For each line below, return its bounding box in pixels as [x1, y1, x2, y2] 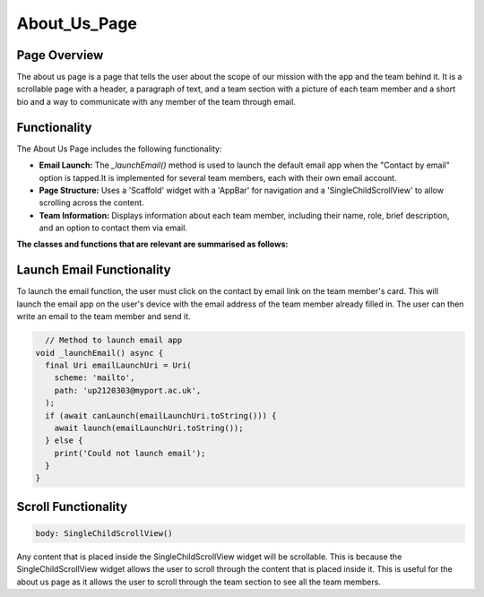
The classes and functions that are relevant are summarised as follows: [16, 238, 289, 250]
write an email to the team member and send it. [16, 311, 192, 322]
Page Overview [16, 48, 104, 63]
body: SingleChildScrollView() [35, 529, 174, 539]
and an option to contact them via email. [39, 222, 188, 233]
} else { [45, 436, 83, 446]
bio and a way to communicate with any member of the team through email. [16, 96, 296, 107]
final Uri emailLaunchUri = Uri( [45, 359, 192, 370]
